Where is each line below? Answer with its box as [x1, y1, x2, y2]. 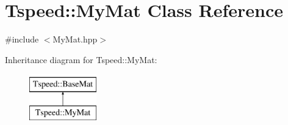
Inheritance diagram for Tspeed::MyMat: [5, 53, 157, 66]
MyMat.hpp [52, 33, 98, 46]
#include [5, 33, 39, 46]
